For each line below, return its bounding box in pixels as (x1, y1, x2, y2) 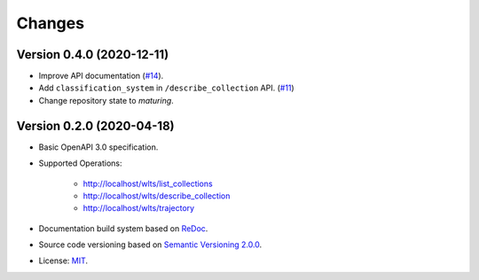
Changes (16, 13, 84, 33)
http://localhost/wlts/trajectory (82, 203, 195, 214)
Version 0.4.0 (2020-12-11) (16, 47, 169, 62)
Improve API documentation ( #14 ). (38, 71, 164, 82)
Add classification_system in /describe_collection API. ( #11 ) (38, 82, 294, 93)
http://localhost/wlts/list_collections (82, 178, 213, 189)
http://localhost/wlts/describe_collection (82, 191, 231, 201)
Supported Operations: (38, 158, 123, 168)
